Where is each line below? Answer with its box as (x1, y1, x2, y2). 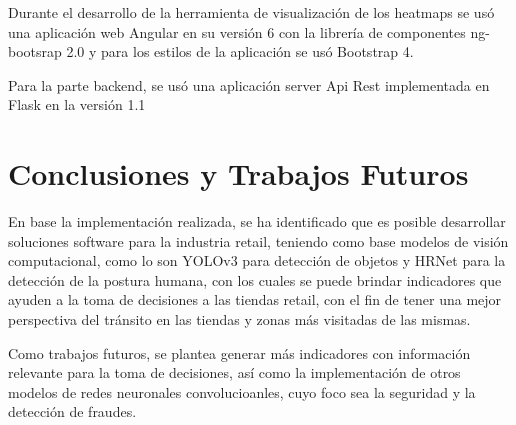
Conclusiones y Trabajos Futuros (8, 153, 469, 194)
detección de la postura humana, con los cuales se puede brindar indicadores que (8, 269, 502, 290)
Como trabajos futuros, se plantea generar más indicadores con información (8, 342, 471, 363)
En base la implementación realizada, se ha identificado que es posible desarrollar (8, 211, 506, 232)
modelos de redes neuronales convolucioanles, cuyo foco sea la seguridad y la (8, 381, 476, 402)
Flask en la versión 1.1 (8, 94, 146, 115)
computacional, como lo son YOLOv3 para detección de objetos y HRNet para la (8, 250, 506, 271)
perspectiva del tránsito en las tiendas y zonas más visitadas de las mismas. (8, 309, 471, 330)
